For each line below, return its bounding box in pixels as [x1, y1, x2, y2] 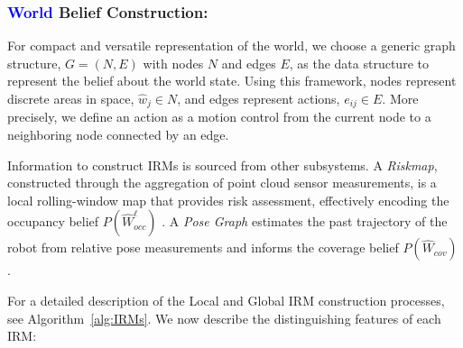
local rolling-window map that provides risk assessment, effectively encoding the [7, 190, 449, 209]
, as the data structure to [289, 53, 429, 72]
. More [382, 89, 419, 107]
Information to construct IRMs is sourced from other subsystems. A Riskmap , [7, 155, 438, 174]
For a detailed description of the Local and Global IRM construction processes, [7, 291, 445, 310]
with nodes [143, 53, 204, 72]
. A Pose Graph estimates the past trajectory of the [162, 212, 448, 231]
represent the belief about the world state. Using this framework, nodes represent [7, 71, 457, 90]
